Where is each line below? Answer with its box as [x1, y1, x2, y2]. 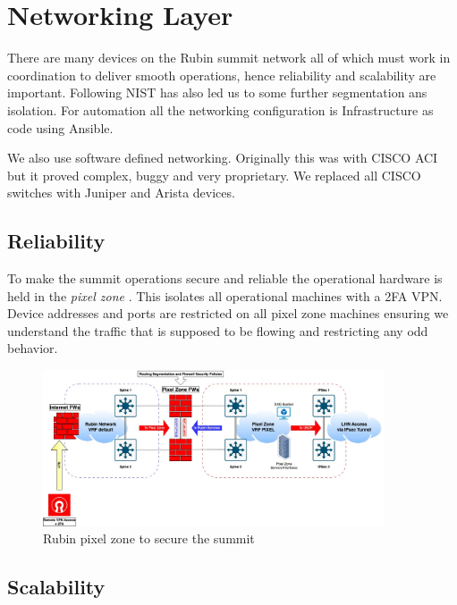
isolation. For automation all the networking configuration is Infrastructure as [7, 100, 434, 119]
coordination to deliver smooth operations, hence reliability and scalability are [7, 65, 436, 84]
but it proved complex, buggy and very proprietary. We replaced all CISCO [7, 165, 421, 184]
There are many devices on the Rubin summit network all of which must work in [7, 48, 451, 67]
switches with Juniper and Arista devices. [7, 183, 235, 202]
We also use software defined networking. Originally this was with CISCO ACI [7, 148, 438, 167]
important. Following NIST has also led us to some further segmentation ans [7, 83, 427, 102]
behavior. [7, 339, 58, 357]
